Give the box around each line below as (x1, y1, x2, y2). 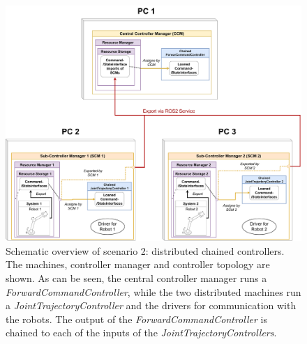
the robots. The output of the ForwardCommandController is (6, 311, 267, 326)
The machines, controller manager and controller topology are (6, 257, 270, 272)
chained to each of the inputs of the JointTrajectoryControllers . (6, 325, 277, 340)
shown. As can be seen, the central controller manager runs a (6, 271, 267, 286)
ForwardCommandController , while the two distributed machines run (6, 284, 301, 299)
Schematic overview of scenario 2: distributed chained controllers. (6, 243, 285, 258)
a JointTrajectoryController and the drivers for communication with (6, 298, 297, 313)
